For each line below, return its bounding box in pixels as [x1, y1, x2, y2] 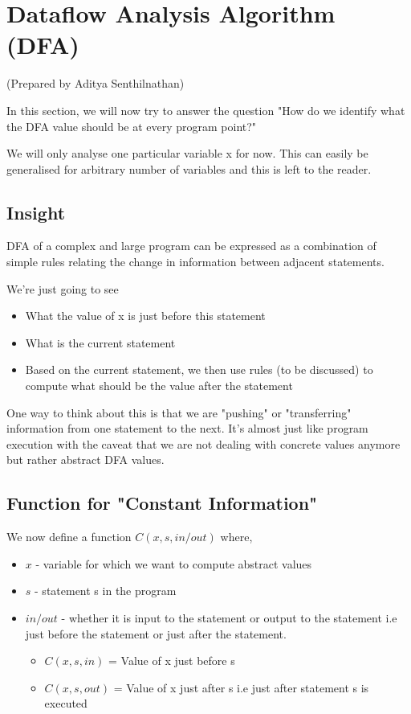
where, [220, 528, 253, 545]
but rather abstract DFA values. [6, 451, 165, 468]
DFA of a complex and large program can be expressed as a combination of [6, 237, 376, 254]
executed [44, 695, 87, 712]
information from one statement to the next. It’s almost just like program [6, 420, 368, 437]
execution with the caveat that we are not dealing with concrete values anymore [6, 435, 401, 452]
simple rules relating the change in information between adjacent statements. [6, 253, 385, 270]
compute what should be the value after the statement [25, 377, 293, 394]
